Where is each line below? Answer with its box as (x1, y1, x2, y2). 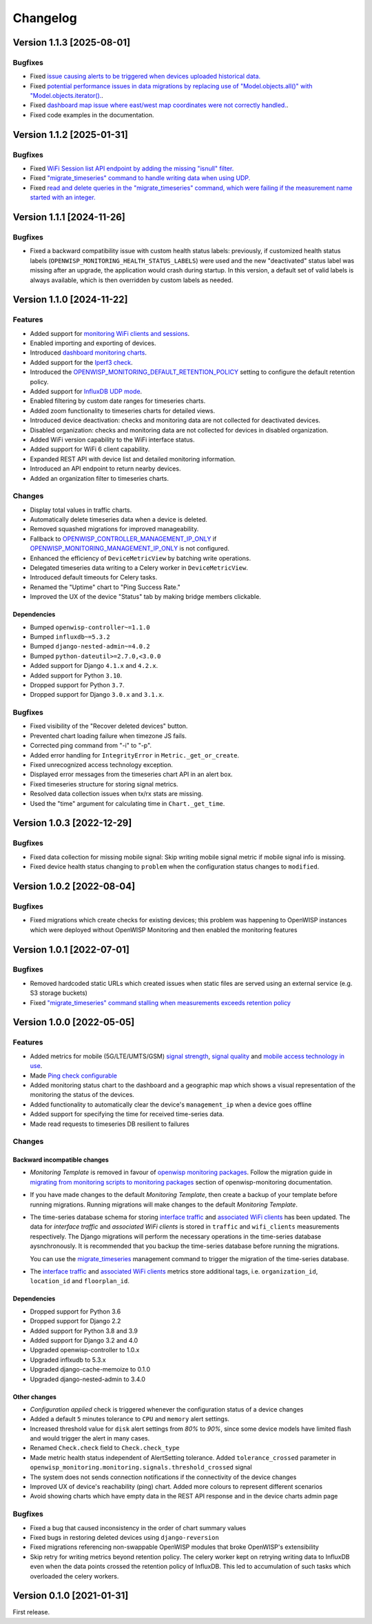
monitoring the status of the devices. (30, 1091, 134, 1099)
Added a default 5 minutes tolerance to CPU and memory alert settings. (30, 1415, 230, 1423)
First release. (12, 1608, 50, 1616)
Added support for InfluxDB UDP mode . (30, 387, 143, 396)
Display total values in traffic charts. (30, 506, 132, 514)
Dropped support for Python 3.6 (30, 1307, 121, 1316)
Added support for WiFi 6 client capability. (30, 445, 150, 453)
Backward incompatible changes (12, 1156, 110, 1164)
